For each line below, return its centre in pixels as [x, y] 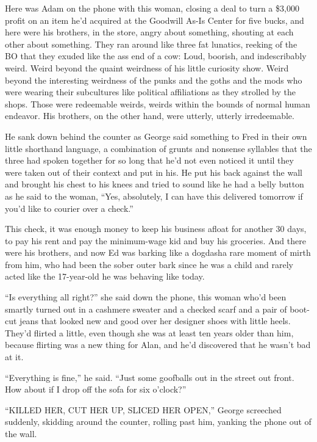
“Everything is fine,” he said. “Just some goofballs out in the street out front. [150, 377]
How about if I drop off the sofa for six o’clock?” [96, 389]
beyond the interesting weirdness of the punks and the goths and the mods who [154, 80]
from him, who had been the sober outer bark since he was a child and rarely [149, 264]
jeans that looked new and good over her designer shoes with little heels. [155, 321]
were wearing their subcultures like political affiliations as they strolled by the [150, 92]
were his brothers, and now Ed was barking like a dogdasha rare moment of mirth [158, 252]
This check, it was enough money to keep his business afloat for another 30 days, [156, 229]
